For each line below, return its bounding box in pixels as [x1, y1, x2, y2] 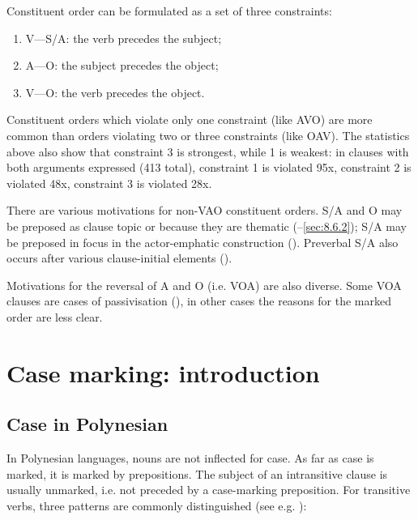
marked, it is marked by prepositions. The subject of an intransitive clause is [6, 465, 388, 482]
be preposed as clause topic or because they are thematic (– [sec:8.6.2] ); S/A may [6, 217, 407, 234]
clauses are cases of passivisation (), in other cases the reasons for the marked [6, 292, 392, 309]
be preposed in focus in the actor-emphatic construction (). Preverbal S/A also [6, 233, 399, 250]
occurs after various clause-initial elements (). [6, 249, 232, 266]
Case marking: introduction [6, 356, 320, 389]
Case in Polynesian [6, 411, 168, 437]
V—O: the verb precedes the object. [25, 83, 205, 100]
